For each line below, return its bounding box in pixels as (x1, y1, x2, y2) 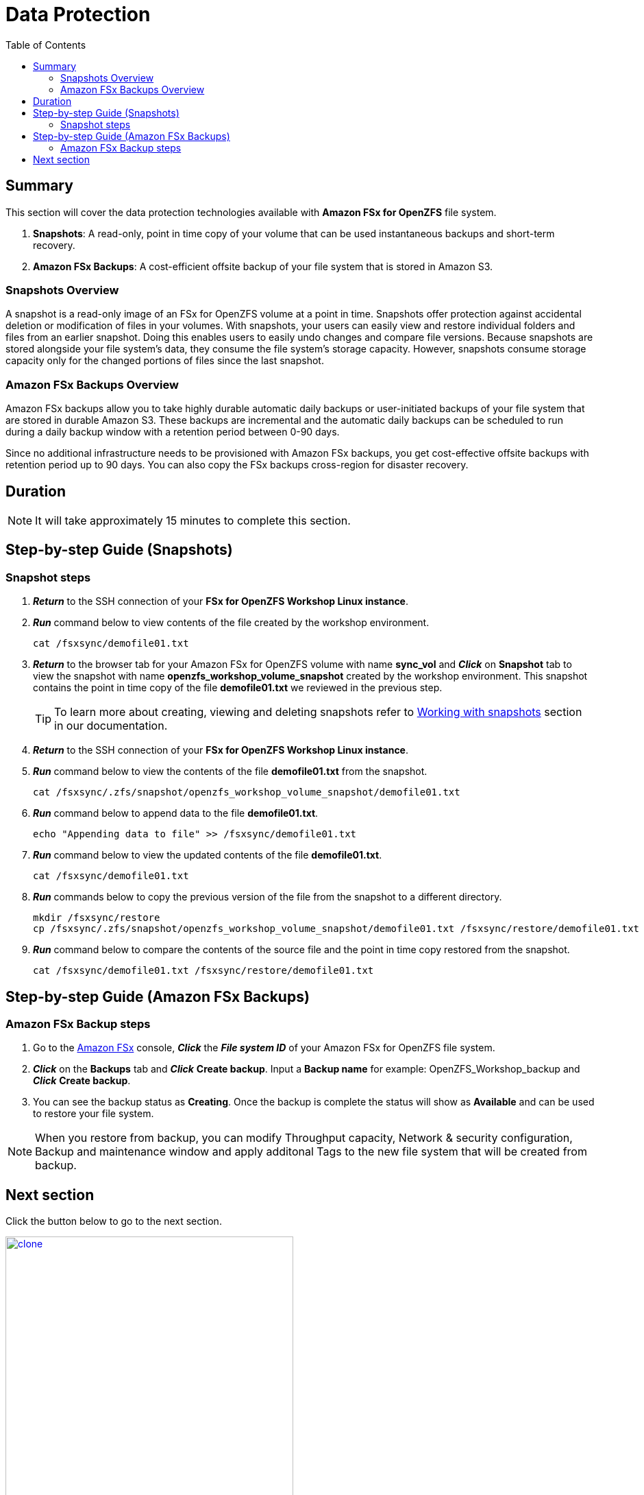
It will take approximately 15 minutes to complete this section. (35, 513, 351, 527)
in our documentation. (54, 719, 168, 733)
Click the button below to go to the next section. (5, 1215, 222, 1228)
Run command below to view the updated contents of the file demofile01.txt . (33, 849, 382, 861)
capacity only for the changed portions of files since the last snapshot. (5, 355, 324, 367)
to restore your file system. (33, 1108, 154, 1120)
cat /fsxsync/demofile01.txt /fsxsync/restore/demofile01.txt (33, 965, 374, 977)
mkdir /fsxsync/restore (33, 912, 160, 924)
